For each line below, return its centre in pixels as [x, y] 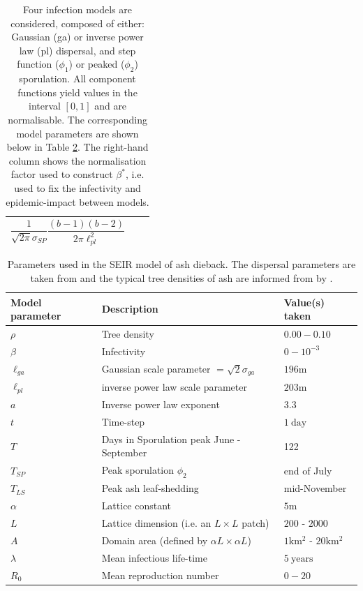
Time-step [123, 422]
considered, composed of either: [77, 23]
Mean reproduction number [160, 575]
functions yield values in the [77, 92]
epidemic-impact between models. [77, 201]
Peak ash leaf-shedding [150, 488]
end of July [308, 470]
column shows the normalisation [77, 160]
